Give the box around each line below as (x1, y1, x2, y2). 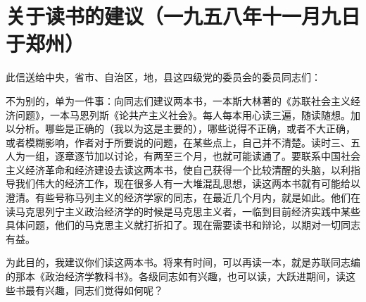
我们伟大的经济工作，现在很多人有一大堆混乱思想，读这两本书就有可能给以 (15, 176, 360, 191)
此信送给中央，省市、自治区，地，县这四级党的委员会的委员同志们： (6, 70, 321, 84)
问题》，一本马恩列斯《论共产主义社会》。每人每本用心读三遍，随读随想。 (15, 107, 351, 122)
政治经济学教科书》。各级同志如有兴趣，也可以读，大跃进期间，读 (44, 269, 346, 284)
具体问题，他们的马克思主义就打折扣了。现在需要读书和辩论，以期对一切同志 (6, 218, 360, 232)
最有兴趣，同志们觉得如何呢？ (25, 282, 163, 297)
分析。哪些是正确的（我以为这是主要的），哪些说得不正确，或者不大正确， (15, 121, 355, 136)
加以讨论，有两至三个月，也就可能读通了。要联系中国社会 (94, 149, 360, 163)
